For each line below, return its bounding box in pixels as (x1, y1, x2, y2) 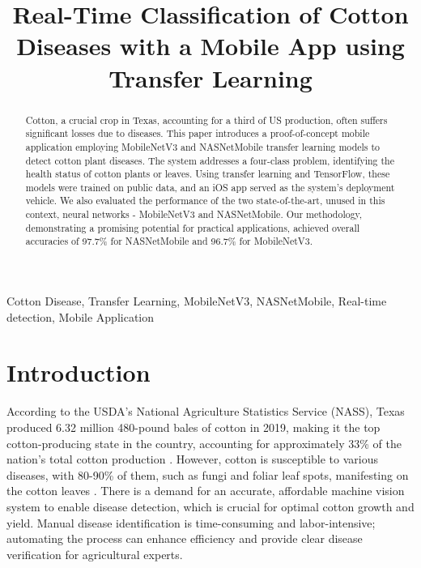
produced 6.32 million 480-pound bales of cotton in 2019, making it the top (6, 419, 381, 436)
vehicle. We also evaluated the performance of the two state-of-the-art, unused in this (25, 194, 385, 207)
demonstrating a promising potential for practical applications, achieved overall (25, 220, 360, 234)
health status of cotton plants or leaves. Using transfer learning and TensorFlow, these (25, 167, 390, 181)
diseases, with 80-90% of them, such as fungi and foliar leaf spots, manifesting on (6, 466, 409, 483)
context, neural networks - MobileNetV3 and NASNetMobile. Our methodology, (25, 207, 363, 221)
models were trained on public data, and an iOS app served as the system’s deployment (25, 180, 395, 194)
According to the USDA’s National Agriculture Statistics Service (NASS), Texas (6, 403, 405, 420)
